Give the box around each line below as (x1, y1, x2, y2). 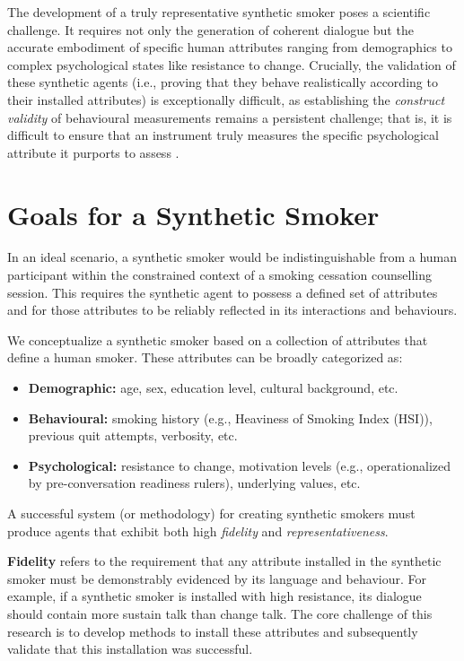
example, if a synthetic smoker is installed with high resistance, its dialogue (7, 587, 422, 605)
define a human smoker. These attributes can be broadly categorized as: (7, 348, 403, 367)
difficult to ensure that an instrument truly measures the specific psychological (7, 126, 439, 144)
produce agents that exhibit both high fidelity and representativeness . (7, 521, 389, 540)
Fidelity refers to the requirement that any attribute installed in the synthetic (7, 552, 442, 570)
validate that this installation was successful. (7, 639, 253, 658)
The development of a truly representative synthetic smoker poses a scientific (7, 3, 431, 21)
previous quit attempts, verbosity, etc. (28, 426, 238, 445)
